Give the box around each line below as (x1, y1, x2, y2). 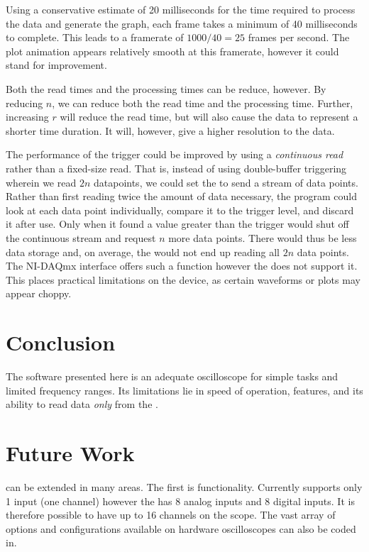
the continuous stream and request (6, 230, 156, 245)
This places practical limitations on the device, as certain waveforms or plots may (6, 272, 360, 287)
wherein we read (6, 175, 77, 189)
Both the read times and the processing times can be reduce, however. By (6, 81, 326, 96)
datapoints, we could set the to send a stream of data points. (93, 175, 358, 189)
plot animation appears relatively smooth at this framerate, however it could (6, 43, 339, 58)
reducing (6, 95, 43, 110)
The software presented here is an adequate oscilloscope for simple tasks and (6, 369, 338, 383)
